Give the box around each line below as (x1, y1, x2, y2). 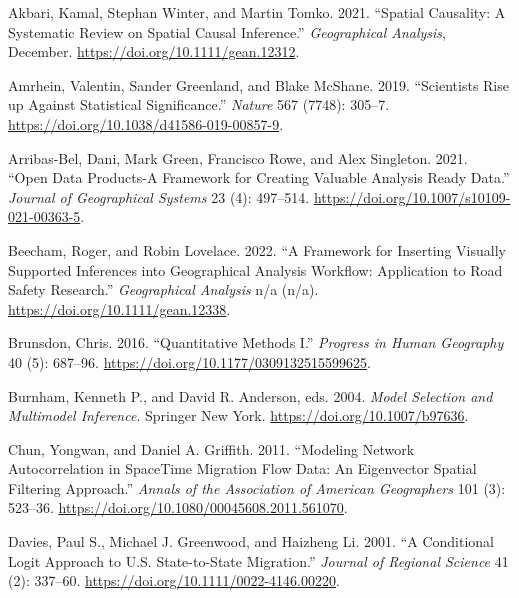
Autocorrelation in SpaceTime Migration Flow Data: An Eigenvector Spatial (8, 458, 477, 479)
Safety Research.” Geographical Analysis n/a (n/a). (8, 279, 319, 300)
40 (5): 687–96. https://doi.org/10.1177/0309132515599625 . (8, 351, 372, 372)
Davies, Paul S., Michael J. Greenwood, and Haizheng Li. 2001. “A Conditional (8, 531, 494, 552)
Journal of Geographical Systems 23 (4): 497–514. (8, 186, 310, 207)
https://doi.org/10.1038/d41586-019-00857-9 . (8, 113, 284, 134)
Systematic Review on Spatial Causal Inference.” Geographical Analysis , (8, 21, 447, 42)
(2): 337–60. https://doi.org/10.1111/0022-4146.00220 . (8, 570, 340, 591)
